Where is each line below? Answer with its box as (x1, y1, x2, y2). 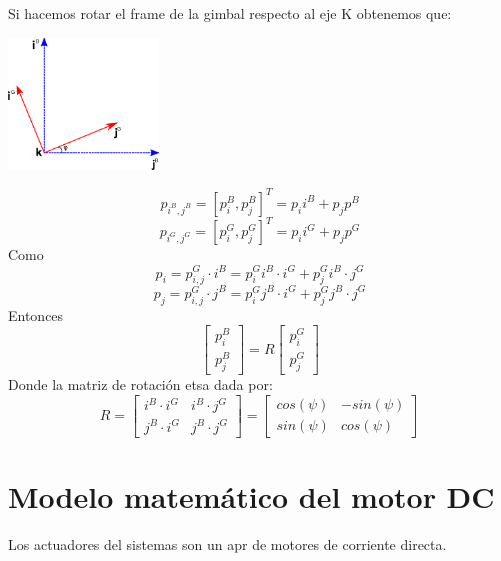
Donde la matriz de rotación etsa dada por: (8, 374, 273, 395)
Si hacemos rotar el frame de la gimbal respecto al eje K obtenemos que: (8, 3, 452, 23)
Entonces (8, 304, 64, 325)
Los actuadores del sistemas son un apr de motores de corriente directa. (8, 533, 447, 554)
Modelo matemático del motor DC (8, 475, 495, 516)
